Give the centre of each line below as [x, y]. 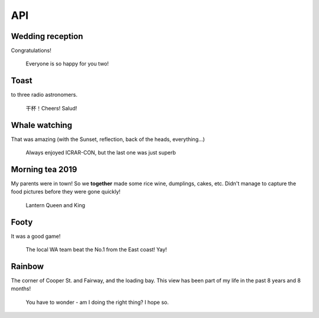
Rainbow [27, 266]
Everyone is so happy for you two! [67, 64]
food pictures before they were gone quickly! [66, 192]
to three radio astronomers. [44, 95]
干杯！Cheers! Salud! [51, 108]
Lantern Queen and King [56, 205]
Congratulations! [31, 51]
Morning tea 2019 [44, 169]
